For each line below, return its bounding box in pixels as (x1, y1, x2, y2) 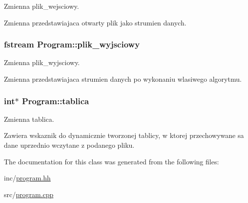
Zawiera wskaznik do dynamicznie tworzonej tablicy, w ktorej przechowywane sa (4, 130, 244, 140)
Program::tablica (21, 94, 89, 107)
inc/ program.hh (4, 173, 51, 183)
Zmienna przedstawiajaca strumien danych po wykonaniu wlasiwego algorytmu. (4, 74, 242, 84)
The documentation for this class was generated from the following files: (4, 156, 219, 166)
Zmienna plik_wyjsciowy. (4, 57, 80, 68)
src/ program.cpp (4, 189, 54, 199)
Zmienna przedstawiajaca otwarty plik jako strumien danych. (4, 17, 186, 27)
